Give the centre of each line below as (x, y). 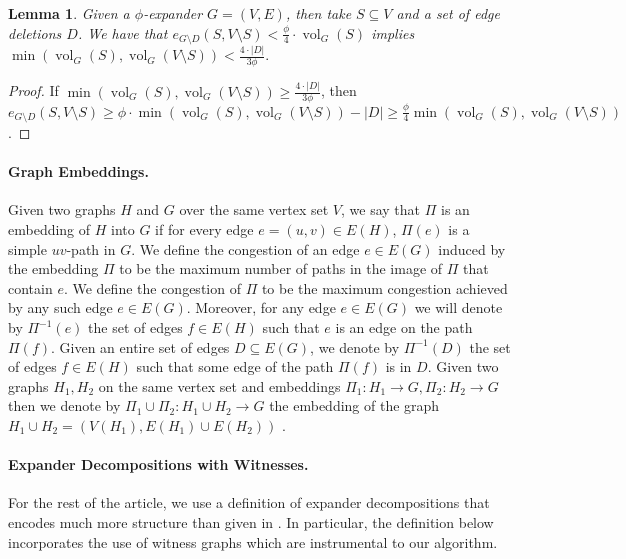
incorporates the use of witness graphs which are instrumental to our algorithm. (253, 541)
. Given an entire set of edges (140, 346)
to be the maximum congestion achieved (384, 287)
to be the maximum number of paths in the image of (281, 268)
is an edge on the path (404, 327)
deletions (35, 32)
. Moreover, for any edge (261, 307)
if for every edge (204, 229)
